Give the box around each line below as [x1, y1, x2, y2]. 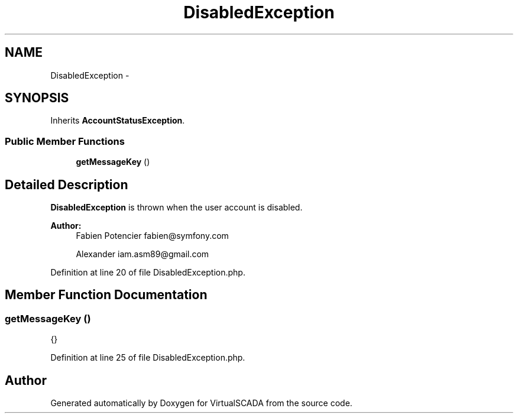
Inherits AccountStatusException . [50, 115, 185, 126]
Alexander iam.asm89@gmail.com [76, 249, 209, 260]
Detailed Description [5, 177, 128, 192]
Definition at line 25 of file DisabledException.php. [50, 352, 245, 363]
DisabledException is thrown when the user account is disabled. [50, 202, 303, 213]
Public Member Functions [5, 135, 125, 147]
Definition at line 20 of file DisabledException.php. [50, 267, 245, 278]
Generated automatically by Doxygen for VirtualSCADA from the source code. [50, 398, 352, 409]
